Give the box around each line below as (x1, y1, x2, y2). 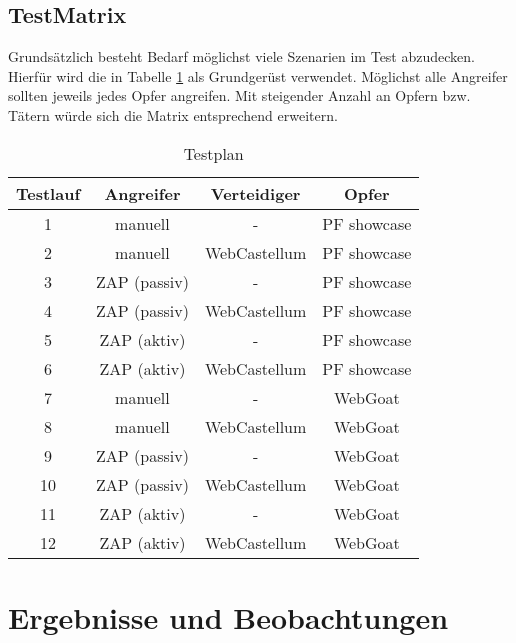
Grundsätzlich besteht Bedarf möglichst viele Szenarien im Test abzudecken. (8, 46, 475, 67)
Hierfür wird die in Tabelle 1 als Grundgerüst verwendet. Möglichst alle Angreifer (8, 65, 508, 86)
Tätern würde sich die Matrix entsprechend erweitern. (8, 104, 338, 125)
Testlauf (16, 181, 81, 205)
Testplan (183, 141, 244, 165)
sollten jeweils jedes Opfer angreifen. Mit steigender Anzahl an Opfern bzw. (8, 85, 471, 106)
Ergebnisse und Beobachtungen (8, 596, 449, 637)
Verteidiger (210, 181, 301, 205)
